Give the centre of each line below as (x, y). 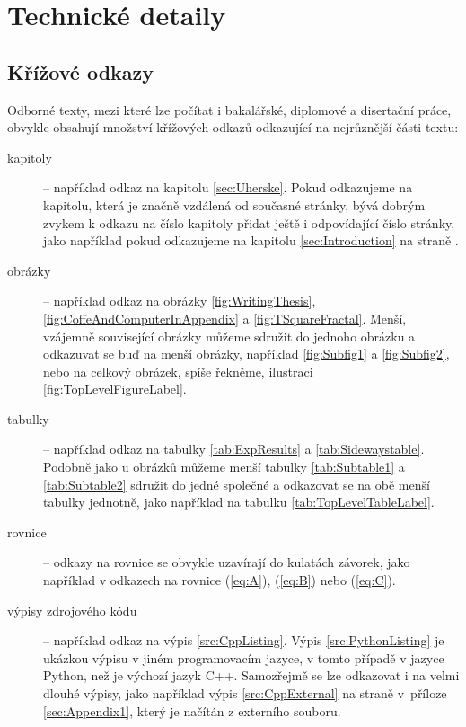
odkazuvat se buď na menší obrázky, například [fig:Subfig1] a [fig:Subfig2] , (246, 354)
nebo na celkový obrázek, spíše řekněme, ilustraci (178, 371)
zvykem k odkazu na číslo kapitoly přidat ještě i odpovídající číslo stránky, (249, 222)
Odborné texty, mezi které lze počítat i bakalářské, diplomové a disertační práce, (229, 109)
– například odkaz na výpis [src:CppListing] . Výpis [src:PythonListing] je (244, 640)
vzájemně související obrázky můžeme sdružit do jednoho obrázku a (229, 336)
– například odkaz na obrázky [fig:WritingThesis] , (180, 301)
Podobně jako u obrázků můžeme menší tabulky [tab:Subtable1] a (224, 467)
